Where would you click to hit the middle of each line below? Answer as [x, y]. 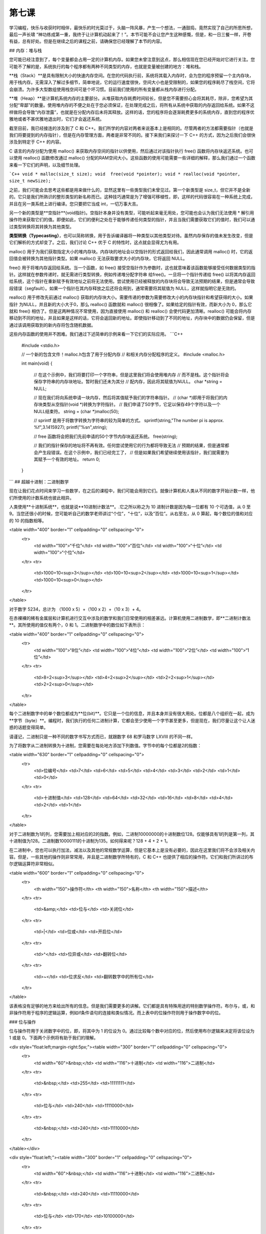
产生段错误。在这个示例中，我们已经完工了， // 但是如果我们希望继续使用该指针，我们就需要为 [133, 452]
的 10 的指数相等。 [28, 520]
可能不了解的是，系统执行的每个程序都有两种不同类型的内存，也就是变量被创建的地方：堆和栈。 [106, 66]
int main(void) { [37, 363]
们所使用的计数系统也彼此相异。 [41, 498]
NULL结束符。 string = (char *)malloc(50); [76, 411]
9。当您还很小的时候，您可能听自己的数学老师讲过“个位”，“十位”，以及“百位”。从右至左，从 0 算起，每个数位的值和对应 [131, 514]
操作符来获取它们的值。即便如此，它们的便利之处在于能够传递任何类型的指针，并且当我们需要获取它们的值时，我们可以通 [132, 220]
